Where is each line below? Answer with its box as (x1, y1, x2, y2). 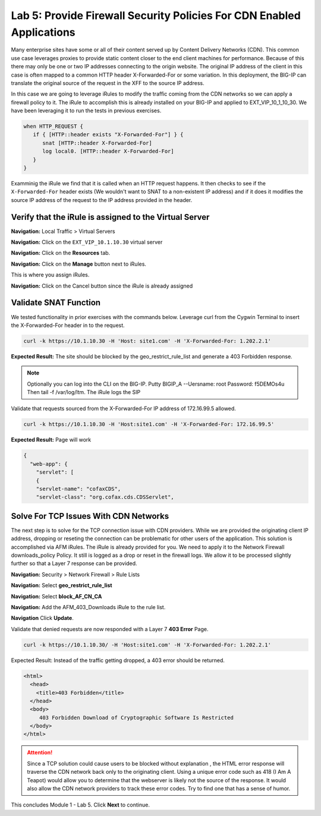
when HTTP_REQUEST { (23, 123, 83, 130)
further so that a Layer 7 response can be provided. (11, 560, 137, 567)
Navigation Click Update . (11, 615, 74, 622)
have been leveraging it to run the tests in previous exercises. (11, 107, 162, 114)
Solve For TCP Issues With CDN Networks (11, 511, 169, 521)
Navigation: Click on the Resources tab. (11, 250, 111, 257)
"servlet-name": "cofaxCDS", (36, 485, 121, 492)
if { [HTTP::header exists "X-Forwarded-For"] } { (33, 131, 184, 138)
